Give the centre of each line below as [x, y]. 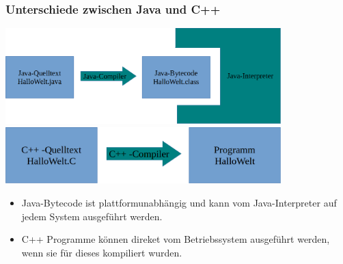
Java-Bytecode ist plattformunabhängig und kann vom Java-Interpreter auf [179, 202]
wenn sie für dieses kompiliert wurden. [102, 252]
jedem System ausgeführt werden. [92, 216]
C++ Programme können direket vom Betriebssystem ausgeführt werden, [176, 239]
